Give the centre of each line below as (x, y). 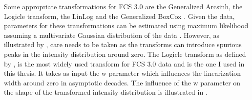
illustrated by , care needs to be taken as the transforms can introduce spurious (123, 44)
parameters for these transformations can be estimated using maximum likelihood (126, 25)
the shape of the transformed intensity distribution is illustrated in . (106, 92)
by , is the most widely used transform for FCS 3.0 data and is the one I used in (124, 63)
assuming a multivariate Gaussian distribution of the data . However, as (112, 35)
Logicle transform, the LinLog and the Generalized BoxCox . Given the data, (119, 16)
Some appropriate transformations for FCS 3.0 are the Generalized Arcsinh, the (123, 6)
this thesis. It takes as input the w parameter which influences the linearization (123, 73)
